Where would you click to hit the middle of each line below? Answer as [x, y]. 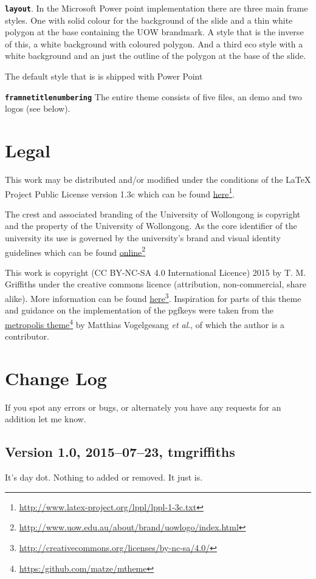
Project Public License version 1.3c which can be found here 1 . [120, 193]
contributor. [27, 336]
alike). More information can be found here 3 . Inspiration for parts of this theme [153, 297]
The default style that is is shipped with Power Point [104, 76]
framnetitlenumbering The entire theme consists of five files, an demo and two [153, 96]
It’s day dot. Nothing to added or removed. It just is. [104, 477]
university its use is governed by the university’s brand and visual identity [143, 238]
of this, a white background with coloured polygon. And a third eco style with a [154, 43]
